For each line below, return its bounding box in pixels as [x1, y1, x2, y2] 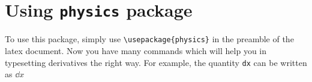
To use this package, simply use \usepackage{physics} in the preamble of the [5, 33, 294, 45]
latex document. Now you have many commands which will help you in [5, 44, 267, 56]
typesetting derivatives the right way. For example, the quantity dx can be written [5, 56, 307, 68]
